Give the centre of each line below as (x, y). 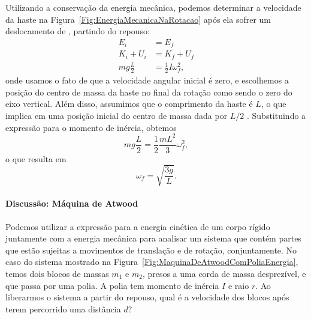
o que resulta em (36, 158)
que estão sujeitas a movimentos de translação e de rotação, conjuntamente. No (151, 250)
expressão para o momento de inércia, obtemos (91, 127)
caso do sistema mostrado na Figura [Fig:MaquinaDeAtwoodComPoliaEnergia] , (152, 262)
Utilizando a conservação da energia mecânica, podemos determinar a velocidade (153, 7)
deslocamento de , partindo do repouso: (78, 31)
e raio (238, 285)
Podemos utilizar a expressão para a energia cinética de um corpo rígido (138, 226)
